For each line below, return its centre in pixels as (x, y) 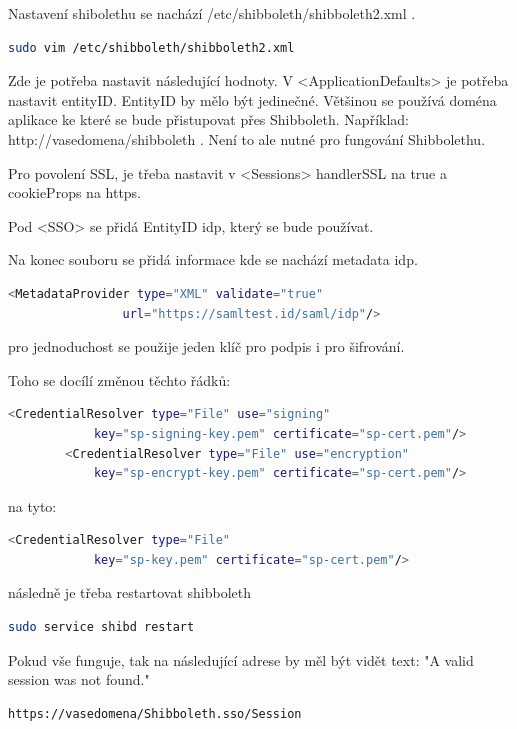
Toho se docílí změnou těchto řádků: (119, 379)
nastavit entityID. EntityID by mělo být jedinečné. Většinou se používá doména (252, 99)
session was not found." (79, 679)
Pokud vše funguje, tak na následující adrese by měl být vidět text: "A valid (241, 659)
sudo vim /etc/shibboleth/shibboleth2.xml (151, 47)
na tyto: (32, 505)
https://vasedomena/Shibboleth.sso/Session (155, 713)
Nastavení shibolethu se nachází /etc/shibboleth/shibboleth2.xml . (212, 13)
